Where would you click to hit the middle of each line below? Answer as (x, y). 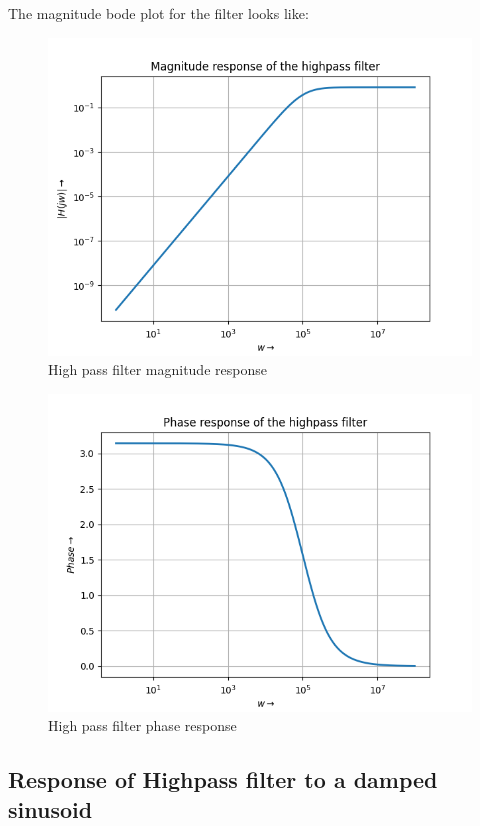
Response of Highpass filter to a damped (223, 779)
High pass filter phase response (142, 725)
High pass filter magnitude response (157, 369)
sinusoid (50, 808)
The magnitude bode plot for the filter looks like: (158, 13)
